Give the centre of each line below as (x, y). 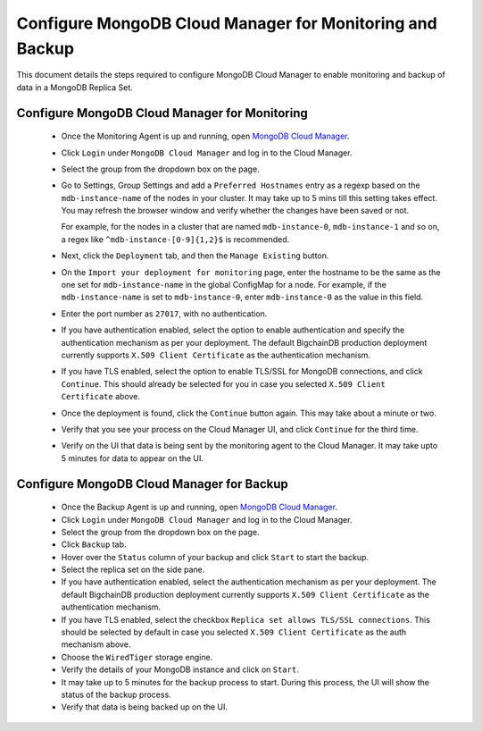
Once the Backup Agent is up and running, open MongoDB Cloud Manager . (199, 507)
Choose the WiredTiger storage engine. (137, 657)
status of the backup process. (116, 694)
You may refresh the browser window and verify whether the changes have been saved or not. (235, 211)
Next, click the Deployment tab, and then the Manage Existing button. (195, 256)
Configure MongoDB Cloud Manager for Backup (153, 484)
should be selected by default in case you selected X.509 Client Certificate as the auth (234, 632)
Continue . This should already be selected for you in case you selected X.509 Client (223, 383)
